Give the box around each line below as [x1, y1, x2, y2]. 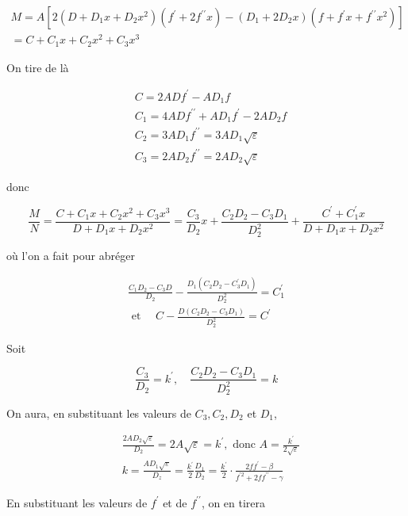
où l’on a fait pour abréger [6, 247, 135, 263]
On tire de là [6, 59, 69, 75]
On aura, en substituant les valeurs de [6, 405, 191, 421]
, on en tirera [201, 494, 266, 510]
